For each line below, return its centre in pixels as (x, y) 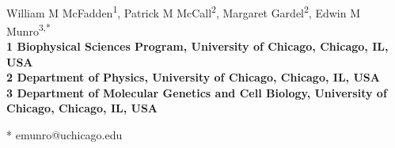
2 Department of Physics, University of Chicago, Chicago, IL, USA (193, 77)
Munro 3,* (28, 29)
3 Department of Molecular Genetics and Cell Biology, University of (197, 92)
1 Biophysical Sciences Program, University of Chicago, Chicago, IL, (197, 46)
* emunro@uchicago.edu (65, 135)
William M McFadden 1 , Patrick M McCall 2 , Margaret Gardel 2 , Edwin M (183, 11)
